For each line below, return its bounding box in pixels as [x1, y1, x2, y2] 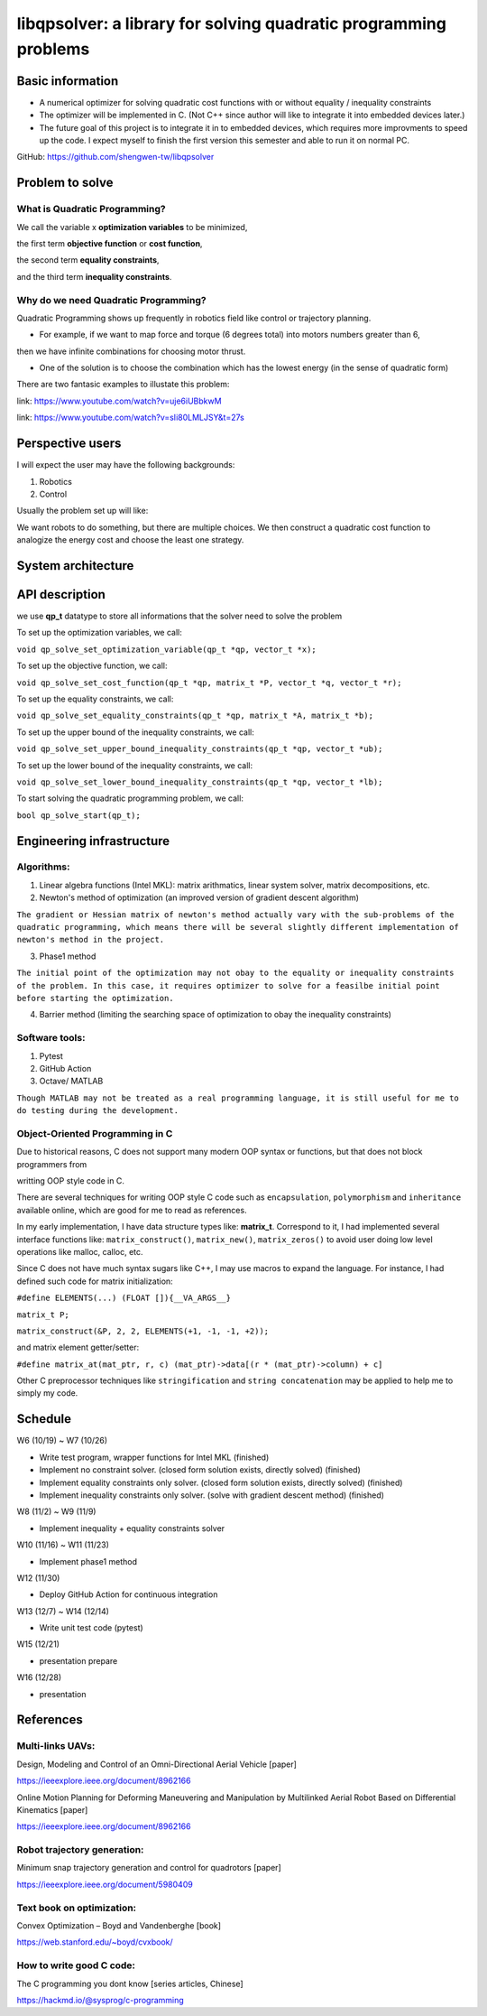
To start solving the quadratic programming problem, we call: [16, 793, 243, 804]
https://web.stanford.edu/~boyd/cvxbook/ [16, 1937, 173, 1947]
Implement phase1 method [39, 1556, 138, 1566]
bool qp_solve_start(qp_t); [16, 810, 142, 821]
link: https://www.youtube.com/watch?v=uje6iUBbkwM [16, 395, 222, 406]
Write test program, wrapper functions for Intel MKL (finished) [39, 1452, 270, 1463]
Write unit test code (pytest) [39, 1622, 143, 1633]
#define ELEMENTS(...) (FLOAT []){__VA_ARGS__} [16, 1293, 232, 1304]
